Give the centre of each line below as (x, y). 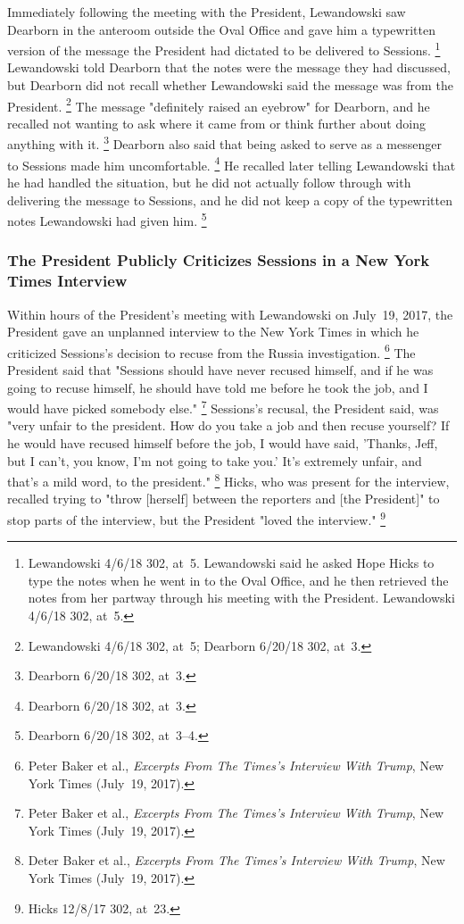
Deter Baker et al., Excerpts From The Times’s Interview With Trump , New (236, 860)
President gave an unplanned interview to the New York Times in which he (213, 332)
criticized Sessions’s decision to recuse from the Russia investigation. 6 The (211, 351)
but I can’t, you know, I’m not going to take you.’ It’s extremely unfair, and (215, 460)
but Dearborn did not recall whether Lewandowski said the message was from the (230, 85)
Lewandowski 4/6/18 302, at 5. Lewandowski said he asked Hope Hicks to (231, 563)
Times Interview (67, 281)
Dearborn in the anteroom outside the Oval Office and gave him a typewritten (221, 29)
